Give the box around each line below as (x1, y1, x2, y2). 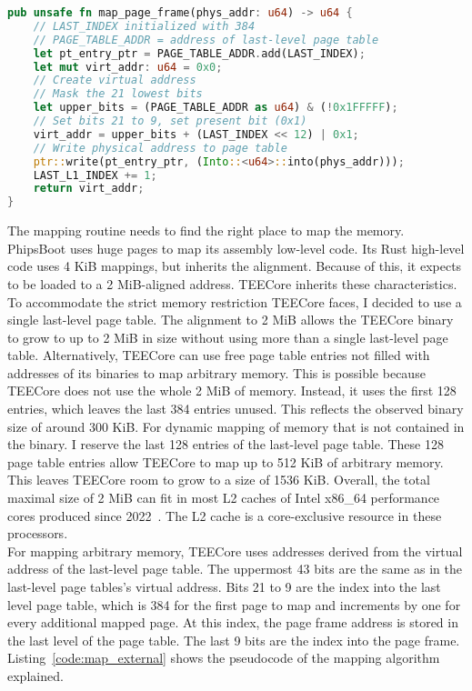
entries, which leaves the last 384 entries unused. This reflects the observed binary (7, 399, 464, 418)
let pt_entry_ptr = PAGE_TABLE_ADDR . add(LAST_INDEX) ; (33, 46, 366, 60)
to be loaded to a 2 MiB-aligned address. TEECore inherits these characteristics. (7, 274, 457, 293)
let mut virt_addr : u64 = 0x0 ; (33, 60, 223, 74)
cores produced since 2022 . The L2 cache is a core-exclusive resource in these (7, 506, 442, 525)
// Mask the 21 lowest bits (33, 87, 203, 101)
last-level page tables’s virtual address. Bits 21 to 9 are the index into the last (7, 577, 441, 596)
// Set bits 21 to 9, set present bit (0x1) (33, 115, 307, 127)
